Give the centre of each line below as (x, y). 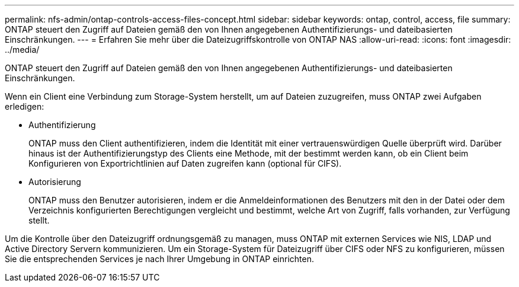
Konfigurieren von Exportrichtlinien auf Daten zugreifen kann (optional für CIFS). (185, 163)
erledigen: (25, 106)
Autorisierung (55, 182)
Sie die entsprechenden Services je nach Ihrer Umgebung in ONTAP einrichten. (160, 259)
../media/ (22, 50)
